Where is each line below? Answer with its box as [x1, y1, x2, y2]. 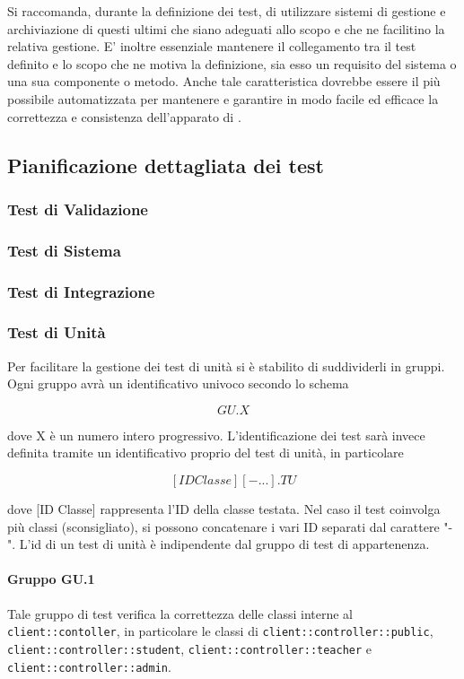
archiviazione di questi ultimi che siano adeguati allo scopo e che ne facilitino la [7, 19, 445, 38]
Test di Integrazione [7, 280, 155, 302]
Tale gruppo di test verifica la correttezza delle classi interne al [7, 604, 353, 622]
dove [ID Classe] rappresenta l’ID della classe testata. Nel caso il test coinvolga [7, 500, 441, 518]
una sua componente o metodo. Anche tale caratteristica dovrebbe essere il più [7, 72, 441, 91]
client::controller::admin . [7, 657, 171, 675]
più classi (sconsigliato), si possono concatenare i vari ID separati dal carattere [7, 517, 440, 535]
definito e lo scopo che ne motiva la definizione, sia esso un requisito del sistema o [7, 54, 457, 73]
